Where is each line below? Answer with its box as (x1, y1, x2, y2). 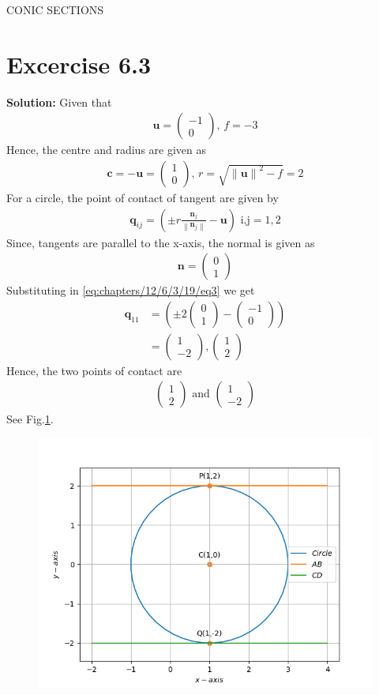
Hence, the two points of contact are (6, 362, 182, 378)
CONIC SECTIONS (6, 2, 104, 17)
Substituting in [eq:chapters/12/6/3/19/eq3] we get (6, 282, 255, 299)
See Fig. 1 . (6, 410, 54, 426)
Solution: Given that (6, 93, 112, 110)
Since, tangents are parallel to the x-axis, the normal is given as (6, 234, 315, 250)
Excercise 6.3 (6, 47, 152, 80)
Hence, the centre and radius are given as (6, 141, 207, 158)
